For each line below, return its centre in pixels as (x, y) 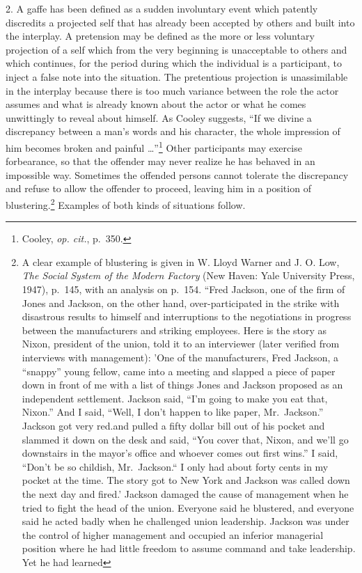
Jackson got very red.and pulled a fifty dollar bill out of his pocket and (173, 425)
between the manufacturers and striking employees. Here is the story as (174, 330)
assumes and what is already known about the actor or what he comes (156, 104)
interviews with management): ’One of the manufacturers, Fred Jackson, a (180, 357)
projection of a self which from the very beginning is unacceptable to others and (176, 49)
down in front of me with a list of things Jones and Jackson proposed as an (182, 385)
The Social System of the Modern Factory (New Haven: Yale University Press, (188, 275)
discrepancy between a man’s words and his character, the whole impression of (173, 131)
